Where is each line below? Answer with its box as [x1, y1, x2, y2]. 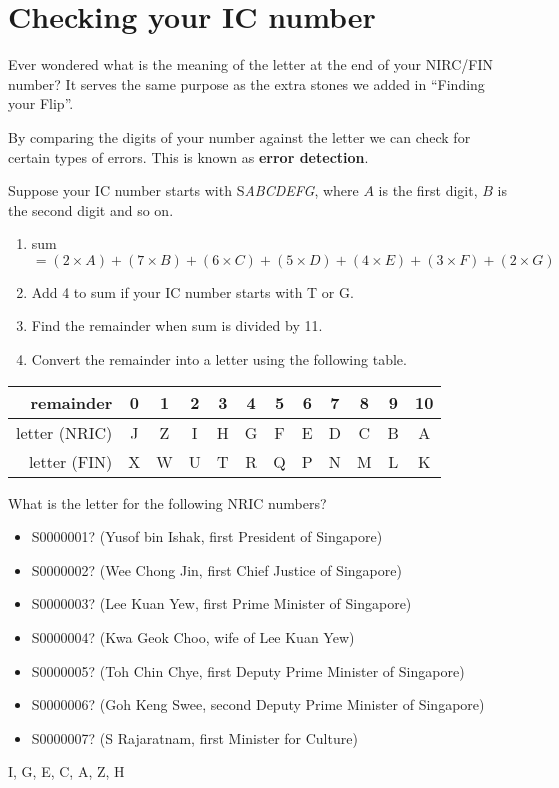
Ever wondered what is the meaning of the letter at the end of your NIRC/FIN [8, 54, 493, 75]
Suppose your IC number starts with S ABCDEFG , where [8, 180, 359, 201]
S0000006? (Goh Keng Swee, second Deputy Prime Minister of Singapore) [31, 694, 485, 715]
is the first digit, [378, 180, 478, 201]
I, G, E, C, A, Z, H [8, 761, 125, 782]
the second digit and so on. [8, 199, 174, 220]
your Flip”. [8, 93, 74, 114]
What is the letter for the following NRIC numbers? [8, 492, 327, 513]
